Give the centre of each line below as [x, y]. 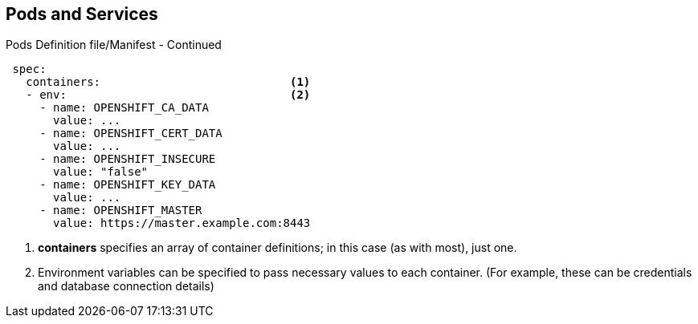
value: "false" [101, 172]
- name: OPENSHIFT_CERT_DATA [131, 134]
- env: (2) [168, 95]
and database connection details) [126, 286]
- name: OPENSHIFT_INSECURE [128, 159]
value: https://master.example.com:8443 [182, 223]
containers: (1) [168, 82]
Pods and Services [82, 14]
